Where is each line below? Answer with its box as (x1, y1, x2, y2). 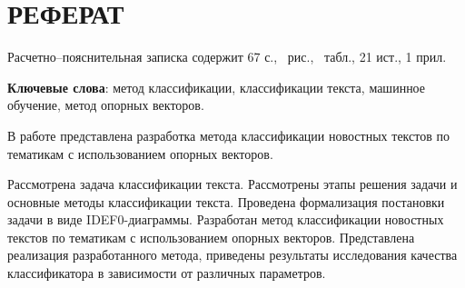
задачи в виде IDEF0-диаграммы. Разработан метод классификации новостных (7, 210, 444, 229)
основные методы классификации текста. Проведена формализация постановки (7, 192, 445, 211)
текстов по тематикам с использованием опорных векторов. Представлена (7, 227, 415, 246)
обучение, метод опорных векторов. (7, 95, 204, 114)
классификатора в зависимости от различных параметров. (7, 263, 326, 283)
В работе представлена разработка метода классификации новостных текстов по (7, 125, 450, 144)
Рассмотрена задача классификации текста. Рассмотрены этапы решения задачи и (7, 174, 458, 194)
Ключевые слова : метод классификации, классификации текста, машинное (7, 77, 426, 96)
